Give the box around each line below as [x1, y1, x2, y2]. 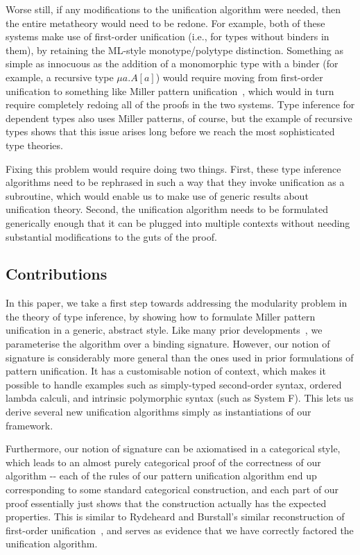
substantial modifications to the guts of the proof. [6, 229, 217, 244]
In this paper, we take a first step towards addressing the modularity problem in [6, 296, 348, 310]
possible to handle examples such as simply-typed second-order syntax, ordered [6, 377, 342, 391]
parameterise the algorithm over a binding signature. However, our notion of [6, 336, 330, 351]
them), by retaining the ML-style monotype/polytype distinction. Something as [6, 42, 344, 57]
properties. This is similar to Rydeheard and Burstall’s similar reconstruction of [6, 509, 345, 524]
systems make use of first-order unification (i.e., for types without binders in [6, 29, 329, 44]
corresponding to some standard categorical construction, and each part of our [6, 482, 339, 497]
